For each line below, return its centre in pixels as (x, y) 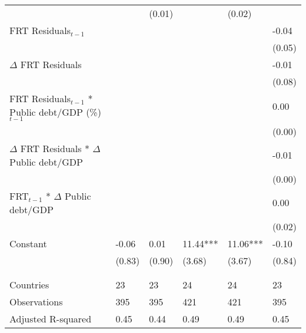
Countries (29, 284)
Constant (28, 243)
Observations (36, 301)
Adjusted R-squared (51, 318)
